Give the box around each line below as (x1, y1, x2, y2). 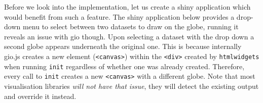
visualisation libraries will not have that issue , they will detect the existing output (4, 80, 259, 91)
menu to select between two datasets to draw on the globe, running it (22, 21, 239, 32)
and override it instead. (4, 90, 77, 101)
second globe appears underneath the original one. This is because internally (4, 41, 242, 51)
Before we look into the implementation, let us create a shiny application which (4, 2, 251, 12)
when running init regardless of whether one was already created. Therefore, (4, 61, 245, 71)
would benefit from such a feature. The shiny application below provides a (4, 11, 235, 22)
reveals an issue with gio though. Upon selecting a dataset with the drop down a (4, 31, 254, 41)
